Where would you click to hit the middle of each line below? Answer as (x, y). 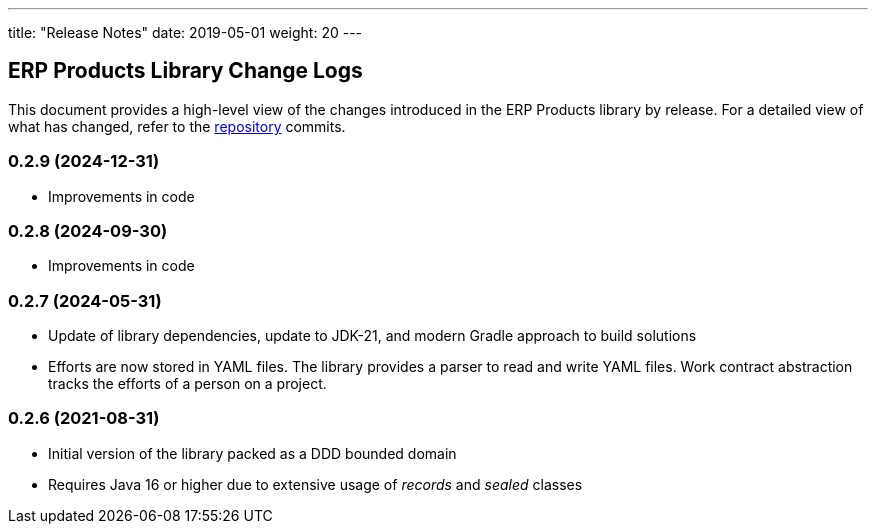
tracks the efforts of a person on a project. (187, 384)
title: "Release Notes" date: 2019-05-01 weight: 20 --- (185, 32)
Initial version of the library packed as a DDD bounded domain (252, 453)
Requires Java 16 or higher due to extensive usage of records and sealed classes (315, 484)
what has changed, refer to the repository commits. (177, 126)
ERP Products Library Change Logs (185, 71)
